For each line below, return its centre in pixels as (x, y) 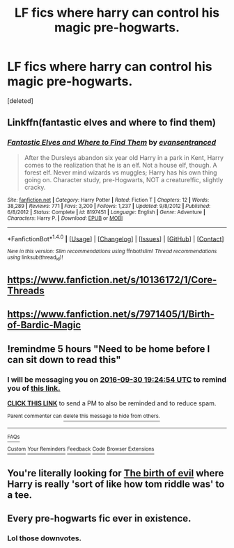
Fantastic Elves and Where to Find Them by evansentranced (112, 143)
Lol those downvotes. (45, 538)
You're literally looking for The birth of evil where (116, 473)
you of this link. (34, 388)
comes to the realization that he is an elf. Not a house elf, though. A (120, 165)
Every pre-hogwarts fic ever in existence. (99, 518)
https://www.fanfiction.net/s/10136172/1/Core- (112, 280)
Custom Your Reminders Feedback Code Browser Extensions (81, 449)
